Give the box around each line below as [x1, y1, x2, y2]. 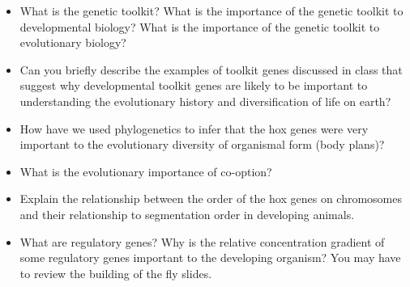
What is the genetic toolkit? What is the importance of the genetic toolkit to [19, 2, 404, 19]
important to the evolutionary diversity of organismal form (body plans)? [19, 136, 385, 153]
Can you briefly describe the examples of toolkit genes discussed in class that [19, 61, 403, 78]
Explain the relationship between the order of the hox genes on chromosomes [19, 190, 402, 207]
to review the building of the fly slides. [19, 264, 212, 281]
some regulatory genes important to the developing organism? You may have [19, 249, 401, 266]
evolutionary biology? [19, 34, 126, 51]
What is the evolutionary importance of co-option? [19, 162, 272, 179]
